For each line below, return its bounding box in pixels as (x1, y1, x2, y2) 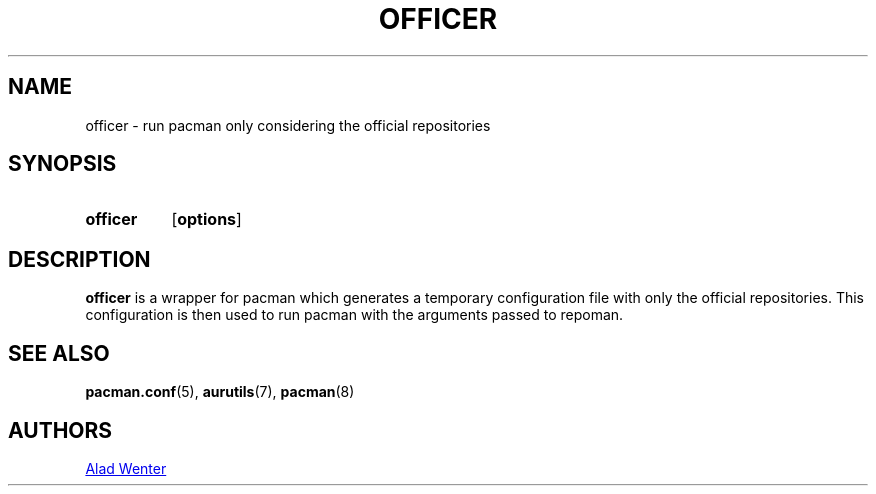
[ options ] (171, 209, 242, 230)
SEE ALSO (8, 340, 110, 366)
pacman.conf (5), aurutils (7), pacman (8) (85, 383, 355, 401)
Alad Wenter (85, 459, 167, 477)
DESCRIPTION (8, 246, 151, 272)
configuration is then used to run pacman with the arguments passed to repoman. (85, 306, 624, 324)
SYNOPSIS (8, 151, 117, 177)
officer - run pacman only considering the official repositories (85, 116, 491, 134)
